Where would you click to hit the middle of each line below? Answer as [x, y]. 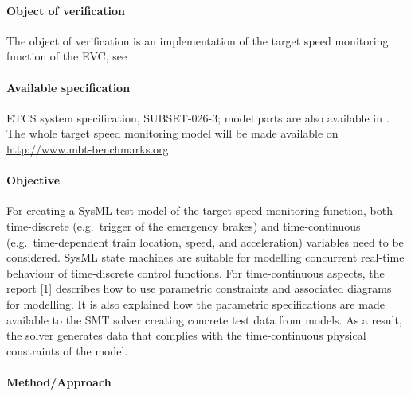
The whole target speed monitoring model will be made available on [172, 133]
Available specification [68, 87]
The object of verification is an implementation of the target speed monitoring [198, 40]
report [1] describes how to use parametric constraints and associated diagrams [199, 288]
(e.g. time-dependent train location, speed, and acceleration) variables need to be [205, 241]
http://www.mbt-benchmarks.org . [89, 148]
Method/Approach [59, 381]
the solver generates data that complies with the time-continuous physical [186, 335]
